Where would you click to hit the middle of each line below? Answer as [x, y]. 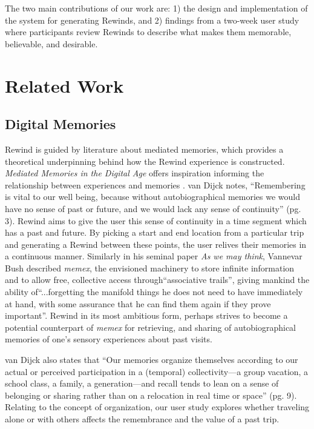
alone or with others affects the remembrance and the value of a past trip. [142, 419]
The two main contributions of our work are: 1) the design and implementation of [156, 8]
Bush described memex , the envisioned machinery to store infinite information [150, 268]
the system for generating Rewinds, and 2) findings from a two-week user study [152, 20]
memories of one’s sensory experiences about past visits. [109, 339]
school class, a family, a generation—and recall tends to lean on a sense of [142, 383]
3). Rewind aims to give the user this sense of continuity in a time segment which [156, 220]
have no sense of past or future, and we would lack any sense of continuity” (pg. [153, 208]
